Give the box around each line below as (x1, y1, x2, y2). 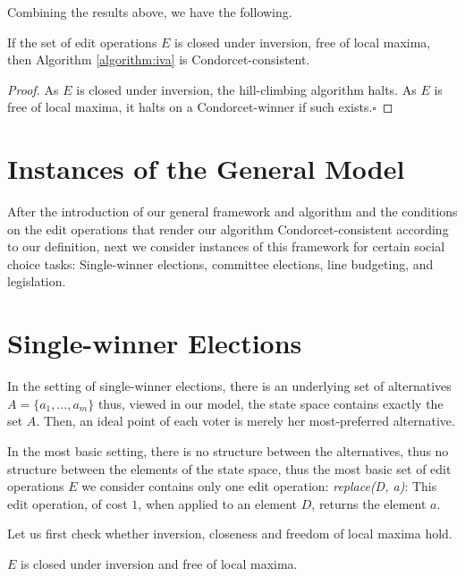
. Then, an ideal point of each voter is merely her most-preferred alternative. (36, 411, 455, 430)
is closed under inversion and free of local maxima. (21, 554, 298, 572)
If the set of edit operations (7, 32, 157, 51)
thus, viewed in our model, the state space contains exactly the (97, 394, 444, 412)
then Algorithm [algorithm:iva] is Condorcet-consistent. (7, 50, 310, 69)
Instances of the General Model (7, 150, 405, 187)
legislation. (7, 272, 66, 291)
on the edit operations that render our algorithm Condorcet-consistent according (7, 219, 449, 238)
